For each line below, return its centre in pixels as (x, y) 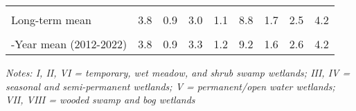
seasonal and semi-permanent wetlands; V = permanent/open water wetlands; (170, 86)
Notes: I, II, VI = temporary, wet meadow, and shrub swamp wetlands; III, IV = (178, 72)
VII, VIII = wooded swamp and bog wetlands (100, 100)
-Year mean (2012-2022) (69, 44)
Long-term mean (51, 20)
